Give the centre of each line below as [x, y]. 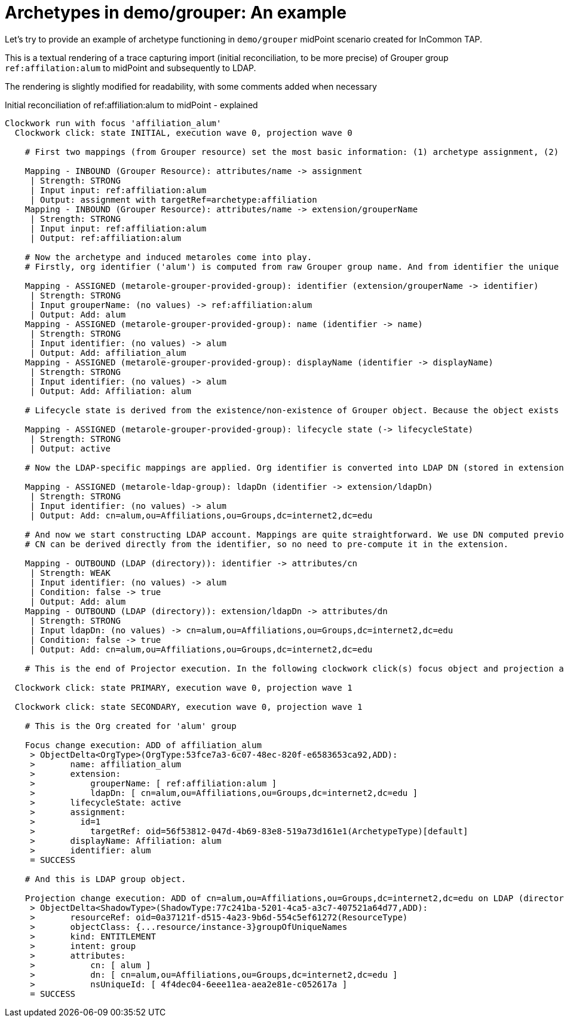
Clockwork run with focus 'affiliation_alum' [113, 123]
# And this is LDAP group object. [105, 879]
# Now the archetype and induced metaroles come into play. [168, 257]
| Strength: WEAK [70, 573]
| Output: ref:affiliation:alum [106, 238]
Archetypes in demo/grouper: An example [176, 13]
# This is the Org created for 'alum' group [131, 726]
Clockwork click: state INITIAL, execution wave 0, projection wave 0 [183, 132]
